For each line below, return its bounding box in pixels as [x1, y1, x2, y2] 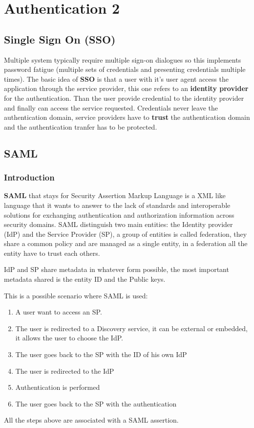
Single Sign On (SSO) [4, 31, 116, 46]
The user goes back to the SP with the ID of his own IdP [15, 349, 187, 360]
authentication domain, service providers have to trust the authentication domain [4, 112, 250, 122]
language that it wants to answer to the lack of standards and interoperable [4, 200, 231, 210]
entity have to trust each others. [4, 248, 100, 258]
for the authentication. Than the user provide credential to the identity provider [4, 92, 244, 103]
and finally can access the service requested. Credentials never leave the [4, 102, 218, 113]
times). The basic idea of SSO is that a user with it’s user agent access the [4, 73, 229, 84]
